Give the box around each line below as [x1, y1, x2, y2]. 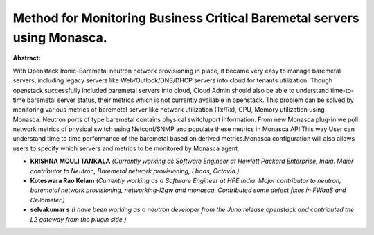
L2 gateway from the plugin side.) [30, 215, 127, 223]
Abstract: [12, 54, 41, 62]
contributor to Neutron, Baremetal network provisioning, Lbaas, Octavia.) [30, 166, 240, 175]
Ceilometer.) [30, 195, 65, 204]
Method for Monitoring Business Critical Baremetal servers [12, 10, 359, 26]
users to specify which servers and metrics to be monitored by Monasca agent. [12, 144, 240, 153]
